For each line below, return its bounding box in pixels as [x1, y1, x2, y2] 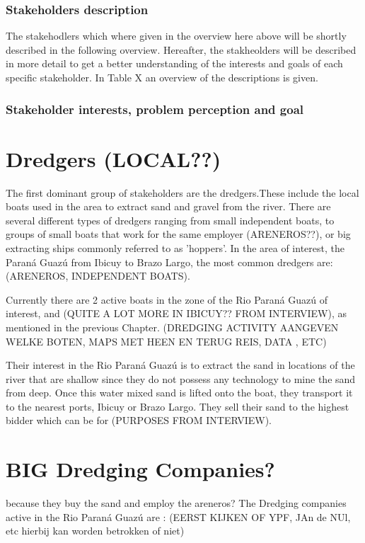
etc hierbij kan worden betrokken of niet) [6, 523, 185, 538]
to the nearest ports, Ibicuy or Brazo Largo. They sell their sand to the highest [6, 399, 349, 413]
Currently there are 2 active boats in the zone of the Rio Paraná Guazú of [6, 292, 328, 307]
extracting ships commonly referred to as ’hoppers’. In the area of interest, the [6, 240, 344, 255]
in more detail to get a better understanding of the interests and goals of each [6, 56, 343, 71]
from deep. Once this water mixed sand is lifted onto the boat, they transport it [6, 385, 353, 400]
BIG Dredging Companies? [6, 455, 275, 484]
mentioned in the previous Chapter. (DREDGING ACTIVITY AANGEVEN [6, 319, 339, 334]
